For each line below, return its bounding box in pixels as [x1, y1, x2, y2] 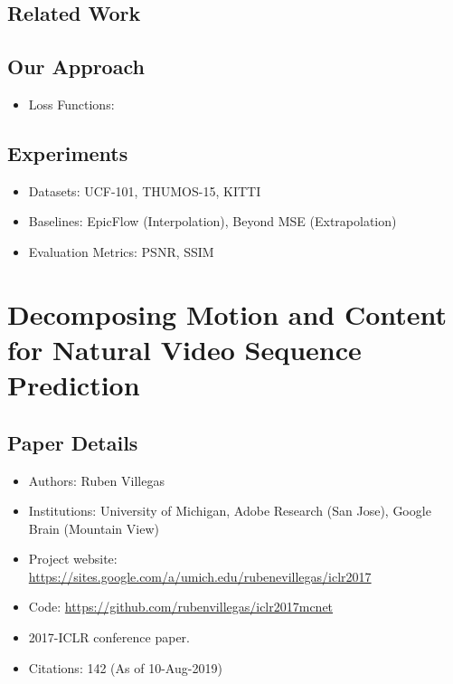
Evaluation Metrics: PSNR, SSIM [28, 242, 214, 261]
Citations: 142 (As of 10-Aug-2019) [28, 658, 222, 677]
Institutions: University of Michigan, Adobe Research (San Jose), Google [28, 501, 431, 520]
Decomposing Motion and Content [7, 295, 448, 332]
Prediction [7, 366, 140, 404]
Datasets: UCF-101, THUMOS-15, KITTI [28, 181, 261, 200]
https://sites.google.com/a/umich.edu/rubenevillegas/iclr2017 [28, 566, 372, 585]
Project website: [28, 549, 118, 568]
